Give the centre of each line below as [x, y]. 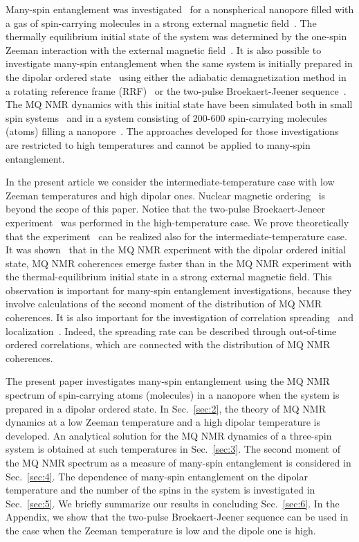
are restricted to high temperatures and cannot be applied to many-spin [158, 144]
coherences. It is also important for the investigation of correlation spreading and [180, 317]
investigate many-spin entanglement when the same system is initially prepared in [179, 63]
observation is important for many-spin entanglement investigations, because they [179, 290]
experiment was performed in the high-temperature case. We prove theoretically [177, 222]
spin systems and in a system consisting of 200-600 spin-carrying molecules [167, 117]
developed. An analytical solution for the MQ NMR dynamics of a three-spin [169, 435]
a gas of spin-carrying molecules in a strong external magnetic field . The [161, 22]
